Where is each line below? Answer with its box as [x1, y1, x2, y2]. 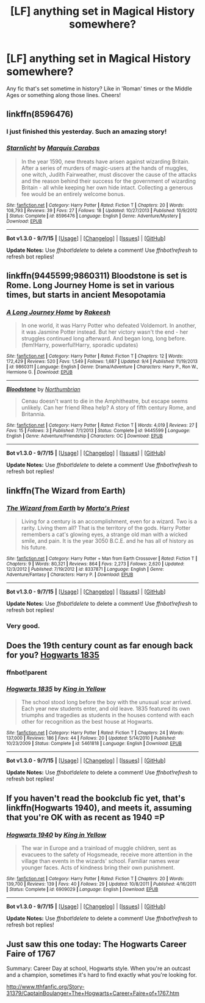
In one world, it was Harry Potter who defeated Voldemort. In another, [21, 322, 196, 329]
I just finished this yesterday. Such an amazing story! [6, 127, 167, 136]
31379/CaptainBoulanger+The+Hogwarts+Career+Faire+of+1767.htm [6, 989, 180, 997]
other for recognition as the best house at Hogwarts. [21, 718, 154, 726]
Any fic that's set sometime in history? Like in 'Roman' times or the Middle [6, 84, 192, 92]
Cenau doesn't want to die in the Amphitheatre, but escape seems [21, 397, 188, 405]
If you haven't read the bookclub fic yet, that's [6, 793, 185, 803]
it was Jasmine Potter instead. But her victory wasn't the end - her [21, 328, 189, 336]
